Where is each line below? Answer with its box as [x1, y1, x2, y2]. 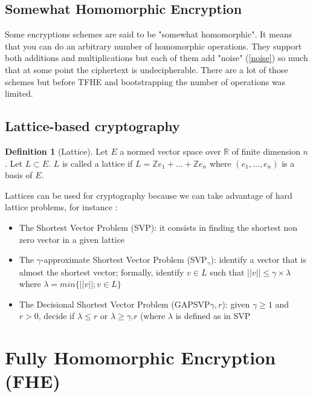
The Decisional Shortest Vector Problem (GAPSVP [19, 297, 210, 310]
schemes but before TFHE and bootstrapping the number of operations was [5, 75, 286, 88]
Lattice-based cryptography [5, 117, 180, 135]
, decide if [38, 309, 75, 322]
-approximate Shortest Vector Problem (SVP [40, 253, 207, 266]
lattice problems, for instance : [5, 201, 118, 213]
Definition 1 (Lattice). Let [5, 144, 108, 157]
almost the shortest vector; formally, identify [19, 265, 184, 278]
